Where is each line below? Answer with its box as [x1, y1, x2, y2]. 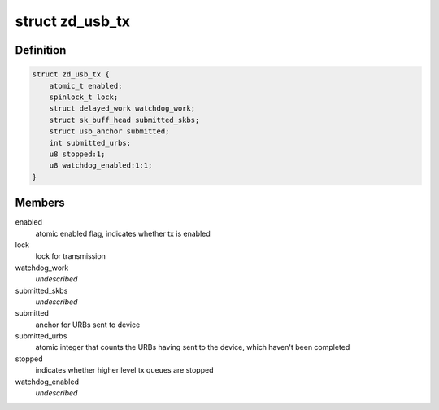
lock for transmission [35, 251, 106, 261]
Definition [15, 43, 67, 57]
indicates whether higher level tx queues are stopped [35, 365, 214, 375]
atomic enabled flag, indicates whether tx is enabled [35, 229, 211, 238]
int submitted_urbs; [49, 138, 132, 147]
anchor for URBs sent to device [35, 320, 141, 329]
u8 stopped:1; [49, 149, 106, 159]
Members [15, 196, 65, 210]
